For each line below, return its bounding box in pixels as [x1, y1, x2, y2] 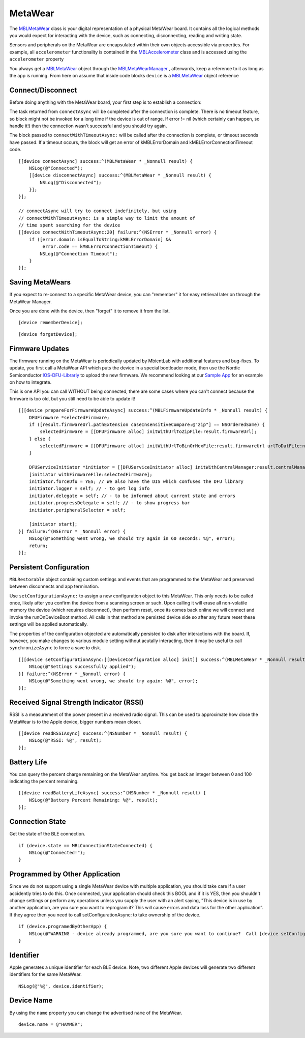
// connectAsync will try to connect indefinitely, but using [18, 208, 177, 214]
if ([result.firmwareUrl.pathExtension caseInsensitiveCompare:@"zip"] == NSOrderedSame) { [28, 421, 265, 427]
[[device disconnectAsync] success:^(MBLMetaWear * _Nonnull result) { [28, 172, 211, 178]
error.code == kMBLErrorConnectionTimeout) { [42, 244, 158, 249]
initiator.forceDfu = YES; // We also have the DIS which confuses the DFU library [28, 479, 244, 484]
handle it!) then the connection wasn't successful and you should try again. [9, 123, 167, 129]
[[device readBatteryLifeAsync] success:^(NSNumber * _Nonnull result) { [18, 790, 206, 796]
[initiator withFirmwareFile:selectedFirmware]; [28, 471, 152, 477]
